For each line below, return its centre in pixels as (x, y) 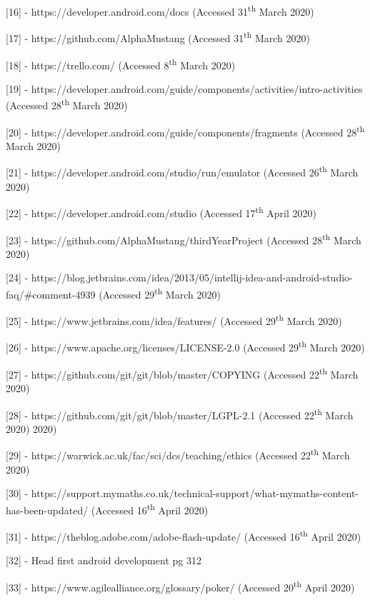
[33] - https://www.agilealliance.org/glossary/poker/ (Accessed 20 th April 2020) (180, 586)
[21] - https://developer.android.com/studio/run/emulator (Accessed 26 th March (182, 171)
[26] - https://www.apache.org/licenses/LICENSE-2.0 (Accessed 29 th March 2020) (185, 346)
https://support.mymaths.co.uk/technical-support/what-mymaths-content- (195, 493)
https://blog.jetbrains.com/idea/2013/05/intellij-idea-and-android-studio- (192, 277)
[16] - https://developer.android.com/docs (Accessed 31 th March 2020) (160, 10)
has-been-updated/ (47, 510)
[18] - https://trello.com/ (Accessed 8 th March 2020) (121, 64)
